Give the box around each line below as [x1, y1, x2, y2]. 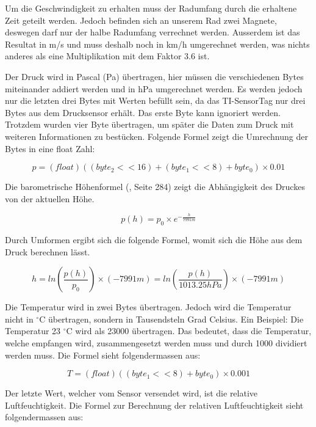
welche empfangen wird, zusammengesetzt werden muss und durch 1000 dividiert [5, 337, 307, 349]
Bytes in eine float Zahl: [5, 142, 95, 155]
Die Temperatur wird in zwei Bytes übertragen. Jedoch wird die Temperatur [5, 301, 292, 313]
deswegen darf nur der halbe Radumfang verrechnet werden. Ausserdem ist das [5, 26, 300, 38]
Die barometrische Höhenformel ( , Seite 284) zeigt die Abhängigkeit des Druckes [5, 180, 305, 193]
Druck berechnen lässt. [5, 245, 90, 258]
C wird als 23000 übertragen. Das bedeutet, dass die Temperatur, [66, 324, 312, 337]
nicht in [5, 312, 34, 325]
